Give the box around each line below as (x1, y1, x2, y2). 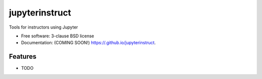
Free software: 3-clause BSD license (21, 33, 94, 39)
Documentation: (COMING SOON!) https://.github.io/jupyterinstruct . (21, 40, 156, 46)
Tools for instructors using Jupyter (9, 24, 78, 30)
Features (9, 52, 36, 61)
